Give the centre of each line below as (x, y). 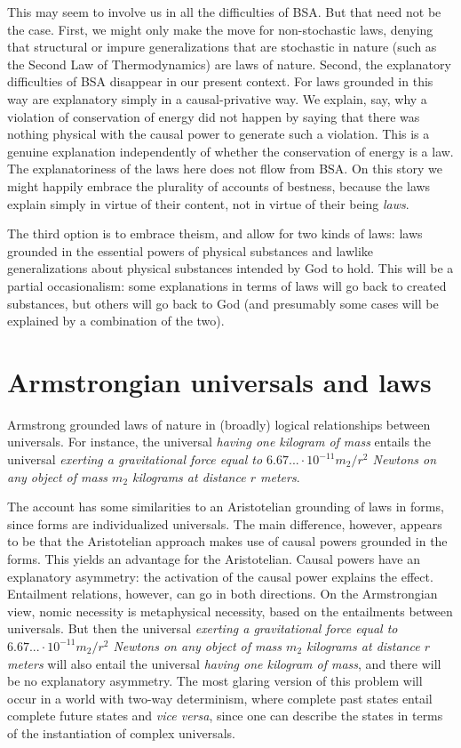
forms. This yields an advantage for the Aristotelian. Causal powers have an (214, 558)
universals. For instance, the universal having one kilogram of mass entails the (219, 442)
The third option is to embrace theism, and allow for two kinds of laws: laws (215, 233)
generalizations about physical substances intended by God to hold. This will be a (230, 268)
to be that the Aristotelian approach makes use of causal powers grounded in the (227, 541)
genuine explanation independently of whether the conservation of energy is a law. (230, 151)
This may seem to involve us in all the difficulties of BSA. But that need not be (224, 12)
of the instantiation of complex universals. (121, 732)
